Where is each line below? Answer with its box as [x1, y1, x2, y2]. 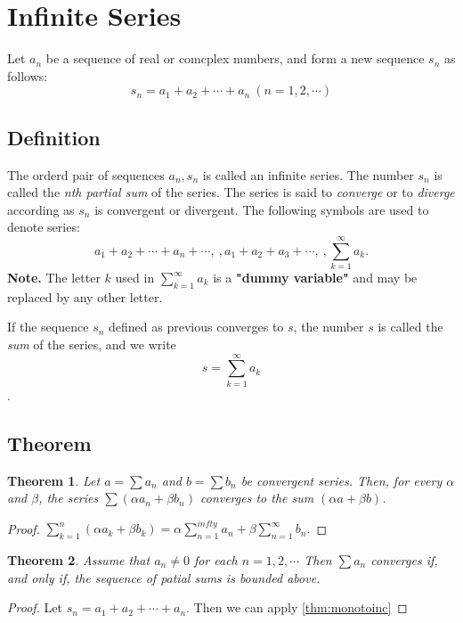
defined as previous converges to [109, 317, 284, 336]
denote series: [7, 217, 80, 236]
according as [7, 200, 75, 218]
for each [193, 551, 238, 569]
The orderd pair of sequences [7, 165, 165, 184]
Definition [7, 123, 101, 151]
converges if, [370, 551, 438, 569]
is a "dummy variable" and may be [213, 268, 418, 287]
